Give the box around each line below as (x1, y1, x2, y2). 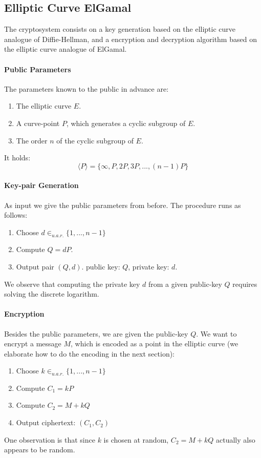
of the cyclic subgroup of (56, 135, 134, 145)
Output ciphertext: (16, 417, 76, 428)
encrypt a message (4, 338, 61, 349)
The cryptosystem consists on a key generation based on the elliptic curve (4, 24, 236, 34)
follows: (4, 210, 28, 220)
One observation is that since (4, 434, 95, 445)
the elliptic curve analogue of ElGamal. (4, 44, 127, 54)
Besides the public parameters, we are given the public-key (4, 328, 188, 339)
